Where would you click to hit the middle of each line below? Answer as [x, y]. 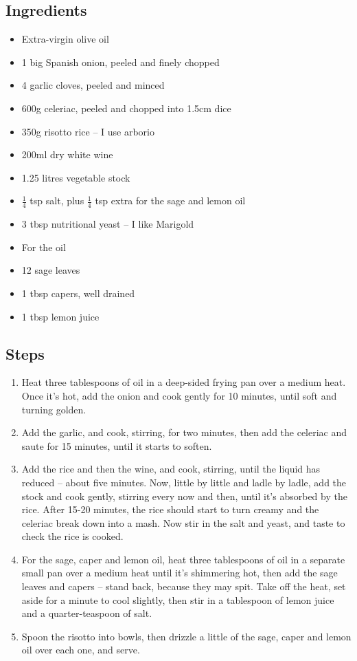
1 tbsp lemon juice [60, 316]
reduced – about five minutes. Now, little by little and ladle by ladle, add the [184, 482]
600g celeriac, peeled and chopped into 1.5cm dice [126, 108]
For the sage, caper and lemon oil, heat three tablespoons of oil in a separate [183, 559]
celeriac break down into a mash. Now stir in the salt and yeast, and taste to [183, 522]
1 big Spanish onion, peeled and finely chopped [120, 62]
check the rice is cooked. [72, 536]
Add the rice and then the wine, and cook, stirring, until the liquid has [171, 469]
